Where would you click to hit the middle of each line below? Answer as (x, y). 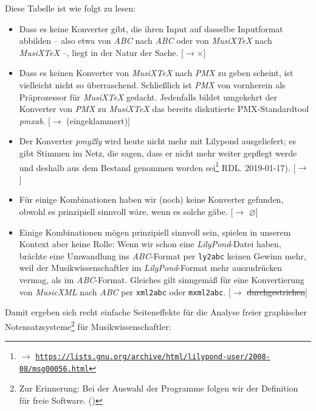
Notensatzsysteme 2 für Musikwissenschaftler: (88, 325)
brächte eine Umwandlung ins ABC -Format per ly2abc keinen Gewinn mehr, (163, 255)
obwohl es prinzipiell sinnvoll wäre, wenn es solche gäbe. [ (126, 211)
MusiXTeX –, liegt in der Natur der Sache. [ (101, 52)
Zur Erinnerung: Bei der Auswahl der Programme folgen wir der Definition (159, 388)
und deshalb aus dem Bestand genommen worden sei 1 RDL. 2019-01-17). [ (157, 166)
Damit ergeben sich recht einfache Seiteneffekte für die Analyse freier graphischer (156, 312)
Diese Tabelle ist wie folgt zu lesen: (70, 8)
